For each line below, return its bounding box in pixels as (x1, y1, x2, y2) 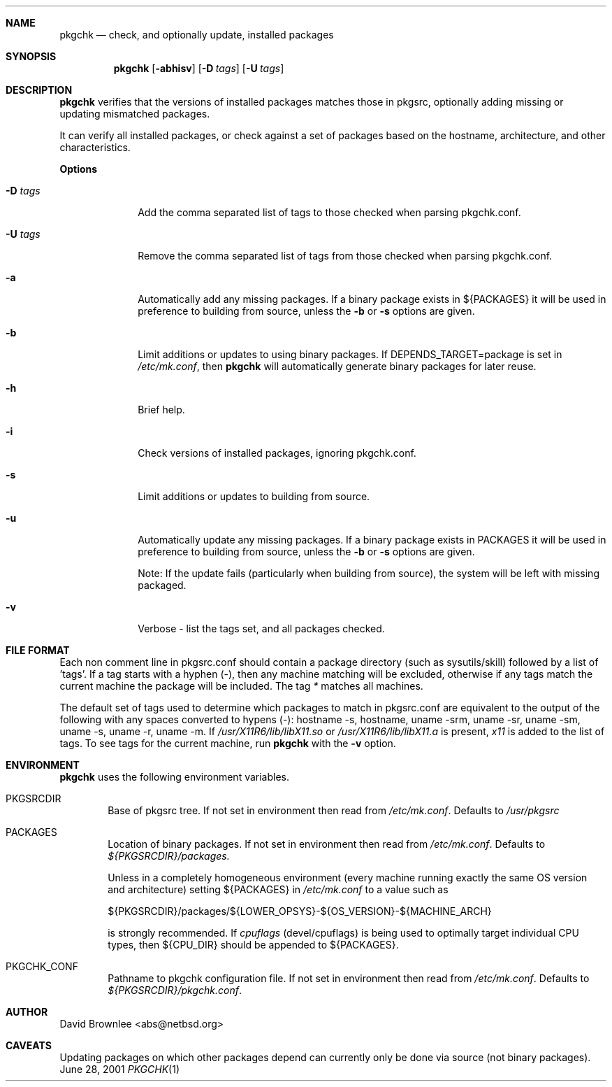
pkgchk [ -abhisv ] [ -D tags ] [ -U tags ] (113, 62, 284, 74)
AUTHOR (6, 1006, 48, 1018)
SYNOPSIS (6, 50, 57, 62)
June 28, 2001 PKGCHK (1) (59, 1063, 180, 1075)
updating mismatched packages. (59, 108, 210, 120)
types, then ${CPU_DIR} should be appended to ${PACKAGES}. (108, 939, 399, 951)
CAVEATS (6, 1039, 52, 1051)
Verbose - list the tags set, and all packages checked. (138, 623, 385, 634)
